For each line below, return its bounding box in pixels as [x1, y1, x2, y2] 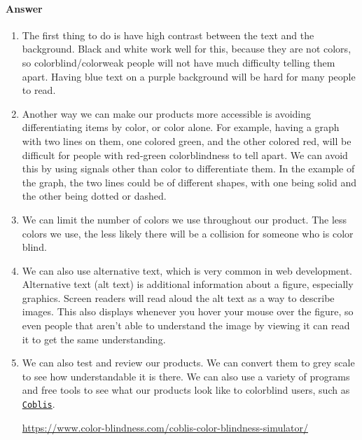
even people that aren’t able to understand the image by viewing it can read [22, 318, 350, 333]
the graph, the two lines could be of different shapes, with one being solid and [22, 174, 356, 189]
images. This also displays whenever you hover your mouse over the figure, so [22, 304, 354, 319]
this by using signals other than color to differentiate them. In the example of [22, 161, 355, 176]
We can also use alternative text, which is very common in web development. [22, 263, 352, 277]
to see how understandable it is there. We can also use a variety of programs [22, 369, 350, 383]
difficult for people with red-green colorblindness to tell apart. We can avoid [22, 147, 348, 162]
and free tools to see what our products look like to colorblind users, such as [22, 383, 350, 397]
